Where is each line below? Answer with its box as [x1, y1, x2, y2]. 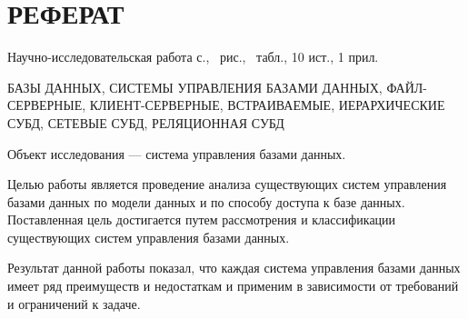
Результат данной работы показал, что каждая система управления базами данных [7, 258, 461, 277]
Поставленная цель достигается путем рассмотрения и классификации [7, 210, 396, 229]
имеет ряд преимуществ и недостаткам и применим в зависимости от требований [7, 276, 459, 295]
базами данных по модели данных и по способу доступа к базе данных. [7, 192, 405, 211]
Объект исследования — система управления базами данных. [7, 144, 346, 163]
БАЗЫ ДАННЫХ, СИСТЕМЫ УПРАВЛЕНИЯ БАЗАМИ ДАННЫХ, [7, 77, 383, 96]
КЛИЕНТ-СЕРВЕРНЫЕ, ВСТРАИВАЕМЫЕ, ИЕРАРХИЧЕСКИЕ [89, 95, 445, 115]
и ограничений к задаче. [7, 294, 141, 313]
